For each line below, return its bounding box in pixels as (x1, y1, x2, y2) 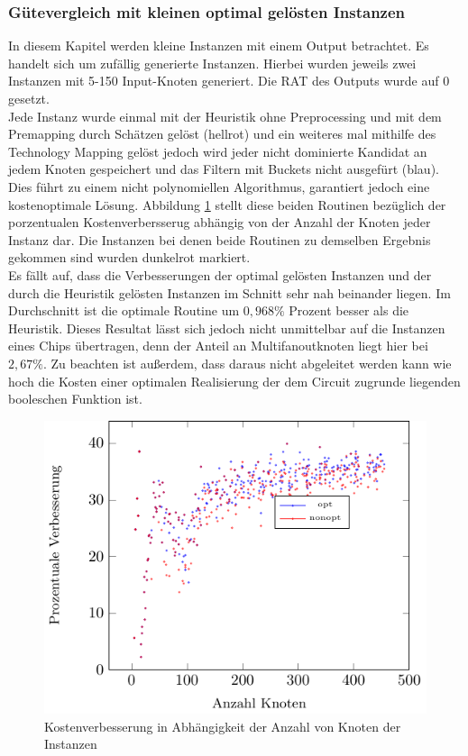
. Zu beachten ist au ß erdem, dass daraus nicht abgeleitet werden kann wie (42, 353, 452, 372)
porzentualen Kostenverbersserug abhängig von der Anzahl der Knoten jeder (8, 213, 431, 232)
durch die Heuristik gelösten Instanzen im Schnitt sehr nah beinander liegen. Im (8, 283, 451, 302)
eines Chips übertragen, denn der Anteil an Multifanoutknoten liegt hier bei (8, 336, 428, 355)
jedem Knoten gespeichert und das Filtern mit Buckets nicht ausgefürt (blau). (8, 159, 439, 178)
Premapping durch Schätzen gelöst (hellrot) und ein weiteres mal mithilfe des (8, 124, 436, 143)
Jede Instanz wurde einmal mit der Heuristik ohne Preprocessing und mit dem (8, 106, 442, 125)
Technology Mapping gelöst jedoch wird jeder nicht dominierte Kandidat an (8, 141, 427, 160)
